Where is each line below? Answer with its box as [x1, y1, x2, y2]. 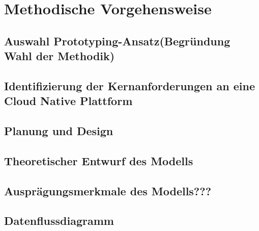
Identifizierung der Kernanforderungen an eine [4, 78, 255, 93]
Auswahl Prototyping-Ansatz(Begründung [4, 33, 231, 48]
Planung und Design [4, 123, 113, 139]
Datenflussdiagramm [4, 213, 114, 228]
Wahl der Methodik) [4, 48, 115, 64]
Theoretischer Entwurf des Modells [4, 152, 193, 168]
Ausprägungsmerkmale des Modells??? [4, 183, 212, 198]
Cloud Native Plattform [4, 93, 133, 109]
